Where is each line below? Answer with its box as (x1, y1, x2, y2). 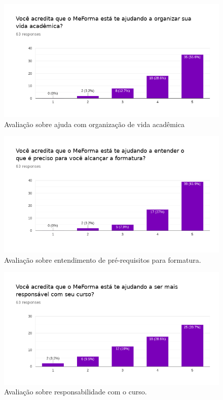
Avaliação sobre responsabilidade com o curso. (4, 386, 147, 397)
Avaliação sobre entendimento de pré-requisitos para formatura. (4, 254, 201, 265)
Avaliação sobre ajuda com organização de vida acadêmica (4, 118, 184, 129)
